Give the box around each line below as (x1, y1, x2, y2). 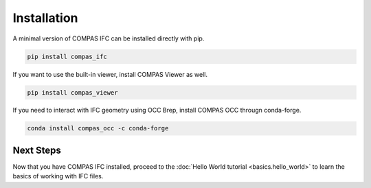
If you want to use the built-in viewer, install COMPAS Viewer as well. (12, 70, 208, 78)
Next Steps (12, 144, 61, 156)
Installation (12, 10, 78, 25)
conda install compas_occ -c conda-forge (27, 124, 169, 132)
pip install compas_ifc (27, 52, 108, 60)
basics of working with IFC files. (12, 172, 104, 180)
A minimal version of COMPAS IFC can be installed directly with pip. (12, 34, 205, 43)
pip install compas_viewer (27, 89, 118, 96)
